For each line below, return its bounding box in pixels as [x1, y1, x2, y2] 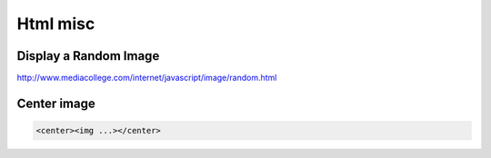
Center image [16, 95, 95, 111]
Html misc [16, 14, 95, 34]
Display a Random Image [16, 48, 160, 64]
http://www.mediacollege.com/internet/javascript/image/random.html [16, 73, 277, 84]
